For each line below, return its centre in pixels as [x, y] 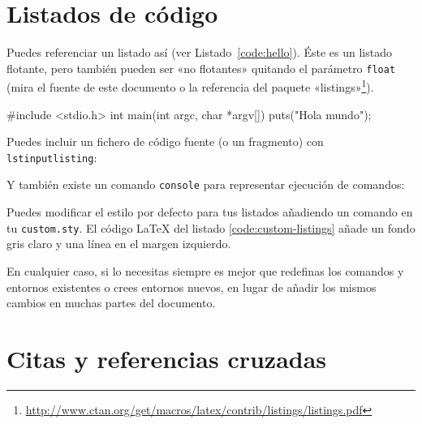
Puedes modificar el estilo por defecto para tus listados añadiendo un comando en [210, 212]
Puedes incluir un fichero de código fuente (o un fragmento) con [165, 141]
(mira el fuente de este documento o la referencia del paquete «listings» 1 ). [190, 86]
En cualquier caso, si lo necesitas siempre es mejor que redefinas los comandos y [205, 270]
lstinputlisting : [52, 157]
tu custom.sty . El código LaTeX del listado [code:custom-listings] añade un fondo [211, 227]
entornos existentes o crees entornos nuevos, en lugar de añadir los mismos [192, 287]
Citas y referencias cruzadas [167, 358]
